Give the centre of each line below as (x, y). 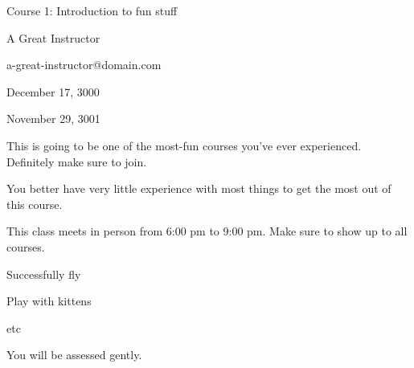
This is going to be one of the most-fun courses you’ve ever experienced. (184, 145)
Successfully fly (44, 274)
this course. (35, 204)
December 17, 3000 (53, 91)
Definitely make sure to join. (77, 161)
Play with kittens (49, 301)
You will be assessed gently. (74, 355)
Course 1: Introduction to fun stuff (92, 10)
